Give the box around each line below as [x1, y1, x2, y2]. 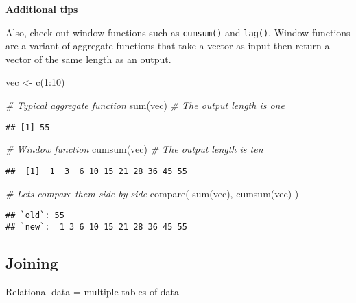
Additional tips [5, 2, 78, 16]
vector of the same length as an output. [5, 51, 171, 66]
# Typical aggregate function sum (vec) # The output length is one [5, 98, 285, 112]
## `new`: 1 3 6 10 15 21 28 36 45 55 [5, 221, 187, 232]
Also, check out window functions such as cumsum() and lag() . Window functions [5, 25, 351, 39]
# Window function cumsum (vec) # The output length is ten [5, 142, 263, 156]
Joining [5, 252, 58, 273]
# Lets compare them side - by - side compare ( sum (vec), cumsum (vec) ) [5, 186, 299, 200]
